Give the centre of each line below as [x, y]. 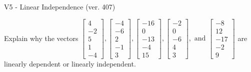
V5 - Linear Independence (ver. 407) [60, 6]
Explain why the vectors [41, 38]
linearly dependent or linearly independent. [70, 63]
